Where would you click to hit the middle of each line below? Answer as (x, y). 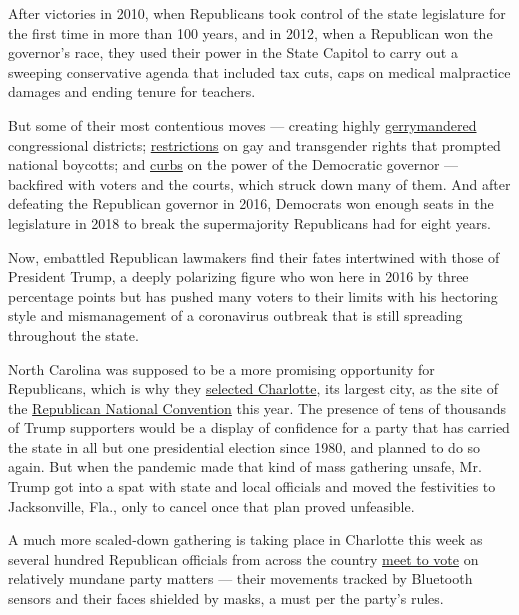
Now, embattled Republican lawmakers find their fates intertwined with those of (254, 256)
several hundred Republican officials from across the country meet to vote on (243, 558)
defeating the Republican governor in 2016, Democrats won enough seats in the (251, 203)
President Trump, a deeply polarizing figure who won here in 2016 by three (238, 276)
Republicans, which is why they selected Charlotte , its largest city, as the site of (253, 388)
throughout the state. (73, 334)
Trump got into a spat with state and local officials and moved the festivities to (252, 486)
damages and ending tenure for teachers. (132, 91)
